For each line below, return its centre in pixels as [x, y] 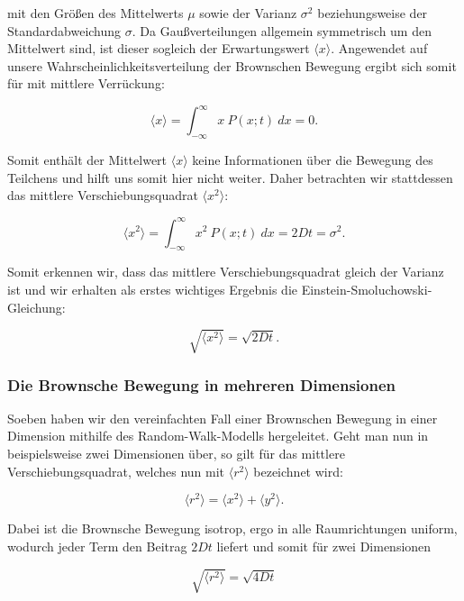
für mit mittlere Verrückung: [86, 83]
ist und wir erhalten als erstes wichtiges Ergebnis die [153, 289]
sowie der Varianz [248, 13]
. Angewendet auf [379, 48]
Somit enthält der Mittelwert [87, 160]
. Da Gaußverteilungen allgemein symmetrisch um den [282, 30]
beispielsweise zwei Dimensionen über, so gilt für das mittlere [176, 454]
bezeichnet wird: [298, 471]
